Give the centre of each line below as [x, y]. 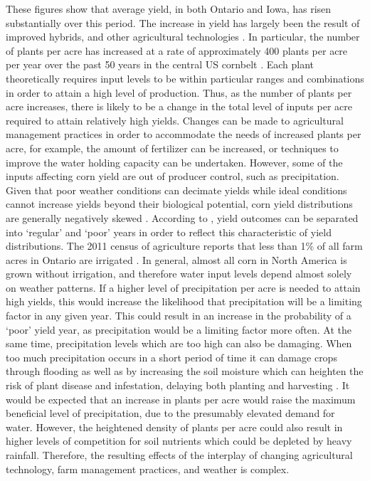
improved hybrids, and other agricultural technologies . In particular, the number [183, 37]
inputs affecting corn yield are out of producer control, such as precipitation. [173, 176]
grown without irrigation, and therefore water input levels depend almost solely [179, 274]
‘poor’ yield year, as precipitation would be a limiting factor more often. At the [179, 329]
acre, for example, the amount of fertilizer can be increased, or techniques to [172, 148]
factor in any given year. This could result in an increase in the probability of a [179, 316]
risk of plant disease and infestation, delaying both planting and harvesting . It [178, 385]
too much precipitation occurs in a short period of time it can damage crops [171, 357]
